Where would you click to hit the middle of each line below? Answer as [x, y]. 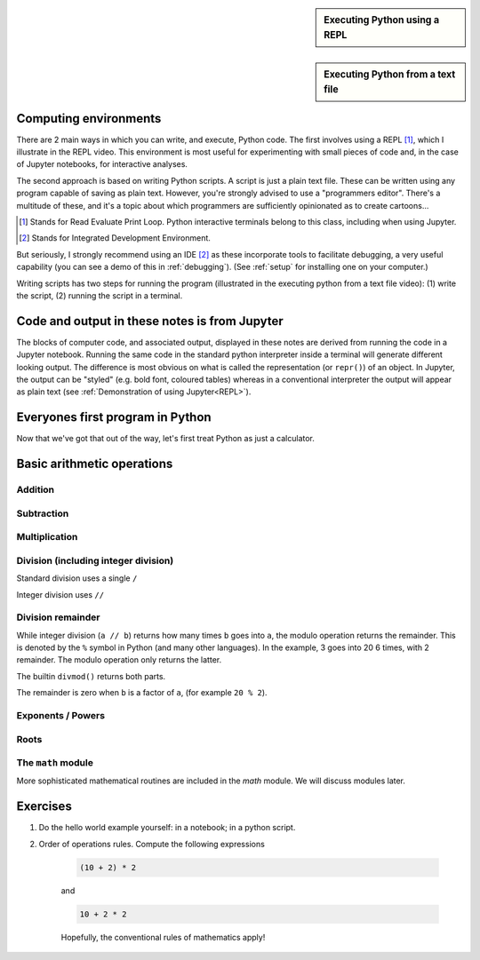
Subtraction [43, 513]
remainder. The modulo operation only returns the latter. [119, 660]
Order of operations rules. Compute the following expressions [152, 844]
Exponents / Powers [61, 715]
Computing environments [89, 119]
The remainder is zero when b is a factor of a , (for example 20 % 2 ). [142, 693]
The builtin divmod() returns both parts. [91, 676]
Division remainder [58, 617]
